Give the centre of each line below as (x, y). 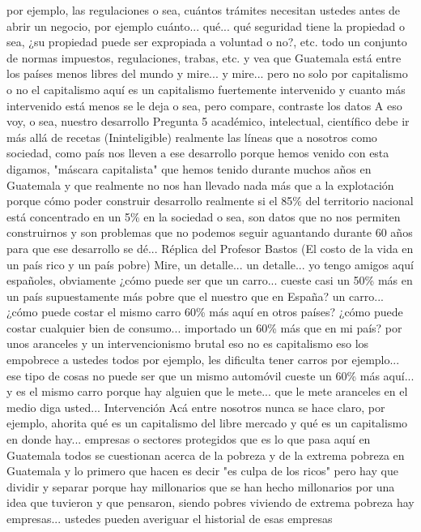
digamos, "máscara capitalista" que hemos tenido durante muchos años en (189, 168)
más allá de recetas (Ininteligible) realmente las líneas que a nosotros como (192, 137)
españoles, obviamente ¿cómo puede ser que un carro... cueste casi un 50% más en (210, 280)
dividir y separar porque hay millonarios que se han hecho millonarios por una (201, 486)
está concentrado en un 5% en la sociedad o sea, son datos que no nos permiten (204, 216)
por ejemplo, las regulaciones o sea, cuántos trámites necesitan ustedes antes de (204, 10)
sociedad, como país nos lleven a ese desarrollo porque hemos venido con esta (198, 153)
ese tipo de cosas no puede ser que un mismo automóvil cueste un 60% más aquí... (210, 375)
